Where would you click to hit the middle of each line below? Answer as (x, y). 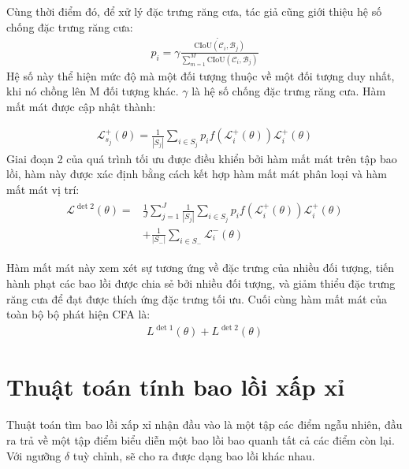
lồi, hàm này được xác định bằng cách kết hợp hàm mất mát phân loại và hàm (197, 174)
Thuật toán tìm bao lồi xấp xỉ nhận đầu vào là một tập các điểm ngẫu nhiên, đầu (204, 424)
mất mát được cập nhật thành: (81, 106)
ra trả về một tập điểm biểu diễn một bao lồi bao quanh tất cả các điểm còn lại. (201, 439)
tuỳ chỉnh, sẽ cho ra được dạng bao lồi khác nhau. (194, 455)
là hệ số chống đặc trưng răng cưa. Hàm (289, 91)
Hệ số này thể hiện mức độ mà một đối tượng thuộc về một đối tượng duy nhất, (201, 75)
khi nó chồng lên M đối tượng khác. (93, 91)
